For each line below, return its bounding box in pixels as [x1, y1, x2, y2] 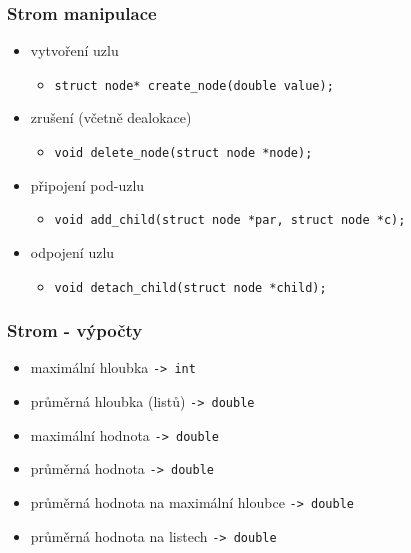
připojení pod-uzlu [30, 174, 145, 195]
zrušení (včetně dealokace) [30, 107, 192, 128]
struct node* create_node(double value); [54, 78, 334, 93]
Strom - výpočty [7, 318, 143, 343]
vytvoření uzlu [30, 40, 119, 61]
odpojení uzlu [30, 241, 115, 262]
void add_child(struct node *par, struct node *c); [54, 213, 406, 228]
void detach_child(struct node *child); [54, 280, 327, 295]
